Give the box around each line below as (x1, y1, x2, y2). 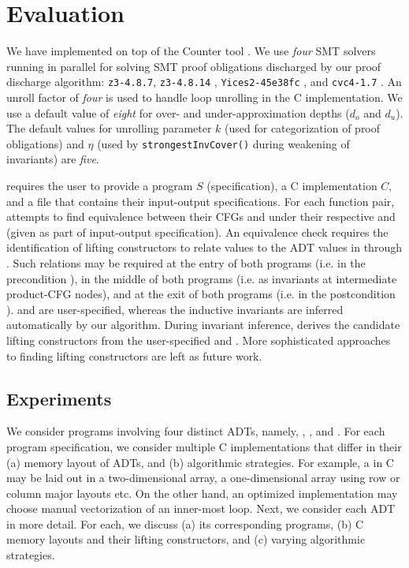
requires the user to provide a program (6, 177, 193, 193)
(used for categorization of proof (225, 120, 381, 136)
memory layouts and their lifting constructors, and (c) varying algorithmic (6, 531, 366, 547)
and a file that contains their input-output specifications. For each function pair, (6, 192, 395, 209)
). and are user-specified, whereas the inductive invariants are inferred (6, 301, 344, 317)
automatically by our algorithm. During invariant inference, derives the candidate (6, 316, 400, 333)
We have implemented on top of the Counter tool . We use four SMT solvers (6, 43, 376, 59)
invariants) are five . (6, 151, 99, 167)
